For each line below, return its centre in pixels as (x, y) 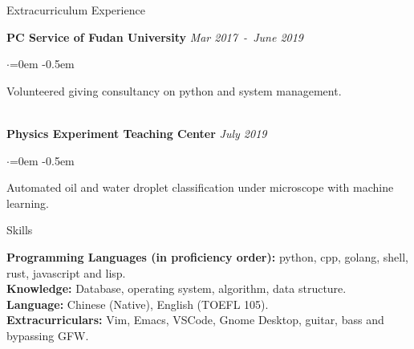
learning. (28, 203)
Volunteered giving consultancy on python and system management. (174, 90)
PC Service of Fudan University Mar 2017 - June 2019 (155, 37)
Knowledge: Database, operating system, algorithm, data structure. (177, 288)
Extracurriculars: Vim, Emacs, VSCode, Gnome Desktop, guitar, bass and (195, 320)
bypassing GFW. (48, 335)
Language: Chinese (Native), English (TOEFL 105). (138, 304)
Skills (20, 230)
